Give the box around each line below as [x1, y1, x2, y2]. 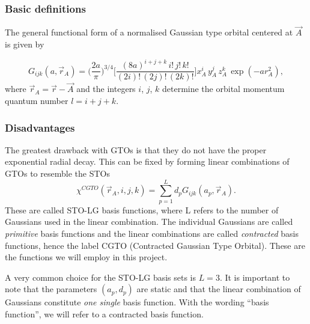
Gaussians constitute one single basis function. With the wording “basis [5, 296, 269, 308]
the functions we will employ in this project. [5, 251, 168, 263]
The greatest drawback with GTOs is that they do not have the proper [5, 143, 267, 156]
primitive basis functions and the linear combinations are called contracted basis [5, 227, 299, 239]
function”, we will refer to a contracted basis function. [5, 307, 204, 320]
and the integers [76, 82, 136, 95]
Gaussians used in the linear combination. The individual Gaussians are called [5, 215, 293, 228]
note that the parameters [5, 283, 97, 295]
